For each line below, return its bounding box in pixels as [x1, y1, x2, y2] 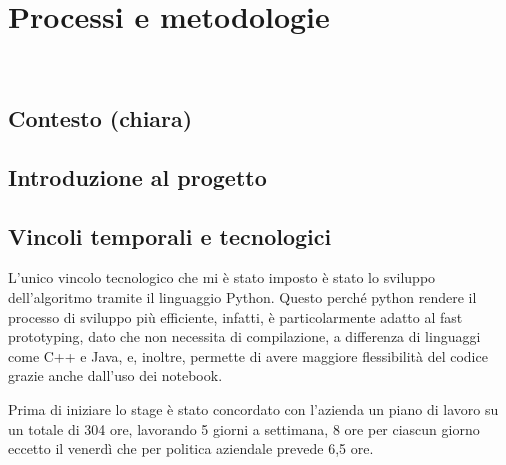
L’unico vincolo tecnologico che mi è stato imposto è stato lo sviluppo [8, 267, 436, 288]
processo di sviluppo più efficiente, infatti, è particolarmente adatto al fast [8, 306, 463, 327]
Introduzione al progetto [8, 161, 267, 192]
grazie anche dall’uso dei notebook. [8, 365, 223, 386]
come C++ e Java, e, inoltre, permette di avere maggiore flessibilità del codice [8, 345, 488, 366]
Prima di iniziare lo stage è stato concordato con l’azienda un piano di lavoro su [8, 399, 499, 420]
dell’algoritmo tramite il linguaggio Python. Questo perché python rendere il [8, 287, 477, 308]
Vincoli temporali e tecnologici [8, 220, 332, 251]
